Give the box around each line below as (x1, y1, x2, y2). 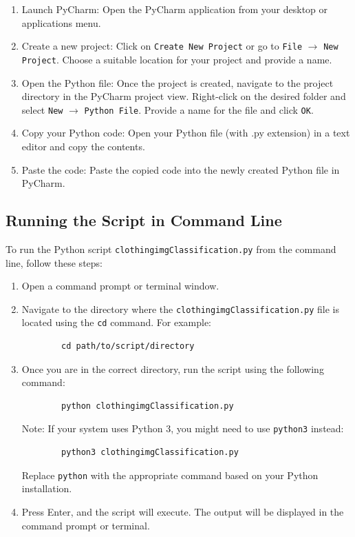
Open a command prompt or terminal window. (21, 278, 219, 293)
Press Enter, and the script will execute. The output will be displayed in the (21, 504, 344, 518)
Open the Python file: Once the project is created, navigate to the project (21, 75, 334, 90)
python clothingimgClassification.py (61, 401, 234, 411)
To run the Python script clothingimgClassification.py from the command (6, 241, 336, 256)
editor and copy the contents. (21, 139, 145, 153)
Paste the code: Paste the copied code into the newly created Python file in (21, 162, 340, 176)
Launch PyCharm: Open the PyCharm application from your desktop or (21, 2, 328, 16)
